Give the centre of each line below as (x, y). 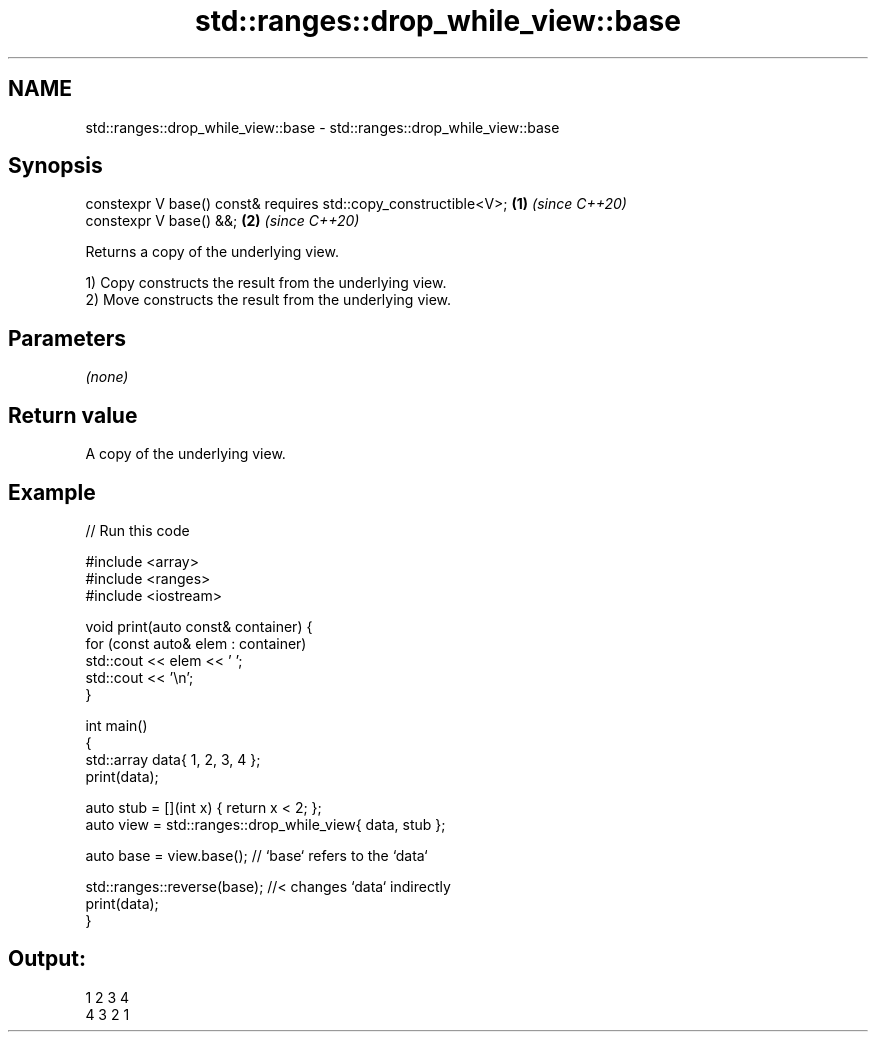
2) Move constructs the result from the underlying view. (268, 300)
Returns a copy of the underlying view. (212, 252)
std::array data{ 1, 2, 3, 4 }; (173, 759)
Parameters (67, 338)
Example (52, 492)
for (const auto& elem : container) (196, 643)
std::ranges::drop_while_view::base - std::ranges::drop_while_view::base (322, 127)
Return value (73, 415)
